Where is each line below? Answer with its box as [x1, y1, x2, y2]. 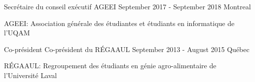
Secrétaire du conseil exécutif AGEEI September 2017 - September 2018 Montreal [4, 1, 251, 11]
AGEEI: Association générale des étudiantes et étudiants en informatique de [4, 18, 235, 28]
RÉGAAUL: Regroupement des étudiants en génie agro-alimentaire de [4, 60, 217, 71]
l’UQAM [4, 27, 30, 38]
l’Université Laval [4, 70, 57, 80]
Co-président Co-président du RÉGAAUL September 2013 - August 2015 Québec [4, 44, 250, 54]
